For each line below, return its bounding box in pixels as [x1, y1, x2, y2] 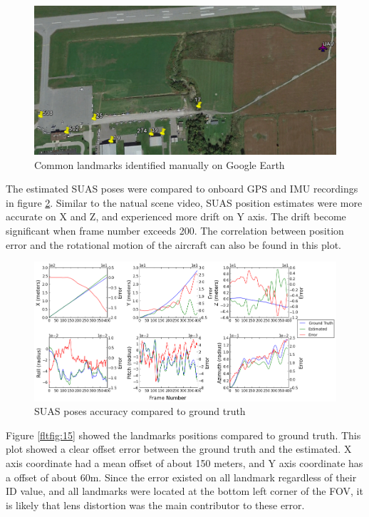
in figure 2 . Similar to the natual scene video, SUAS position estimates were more [6, 195, 363, 210]
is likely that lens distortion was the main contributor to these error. [6, 497, 305, 512]
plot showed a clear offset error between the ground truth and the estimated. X [6, 441, 352, 456]
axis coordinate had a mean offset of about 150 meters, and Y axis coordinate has [6, 456, 363, 471]
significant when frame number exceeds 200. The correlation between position [6, 223, 344, 238]
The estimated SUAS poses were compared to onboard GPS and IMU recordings [6, 181, 358, 196]
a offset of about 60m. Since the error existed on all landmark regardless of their [6, 469, 357, 484]
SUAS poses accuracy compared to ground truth [34, 404, 246, 419]
